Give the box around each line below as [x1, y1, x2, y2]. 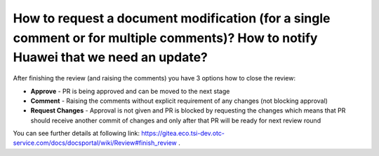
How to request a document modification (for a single [13, 10, 331, 26]
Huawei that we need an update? [13, 50, 208, 66]
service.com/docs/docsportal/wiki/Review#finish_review [13, 139, 177, 147]
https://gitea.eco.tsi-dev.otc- [141, 129, 225, 138]
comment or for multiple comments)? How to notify [13, 30, 318, 45]
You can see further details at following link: [13, 129, 140, 138]
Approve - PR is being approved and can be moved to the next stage [30, 87, 230, 95]
